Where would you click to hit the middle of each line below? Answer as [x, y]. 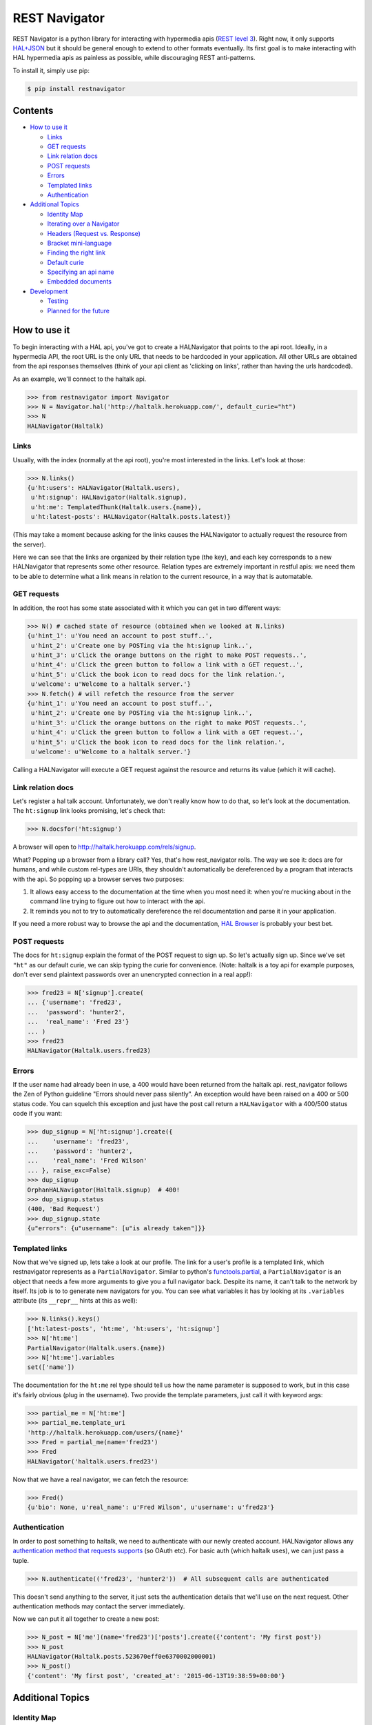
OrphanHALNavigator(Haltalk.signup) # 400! [104, 1190]
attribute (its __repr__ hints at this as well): [75, 1301]
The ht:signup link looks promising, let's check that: [89, 811]
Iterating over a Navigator [83, 224]
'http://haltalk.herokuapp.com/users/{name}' [105, 1432]
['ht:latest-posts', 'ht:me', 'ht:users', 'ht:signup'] [124, 1329]
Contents [33, 111]
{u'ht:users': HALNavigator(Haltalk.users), [104, 487]
